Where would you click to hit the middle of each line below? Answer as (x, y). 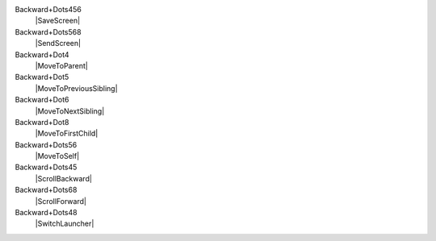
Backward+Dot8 (42, 122)
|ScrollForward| (61, 201)
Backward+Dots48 (46, 213)
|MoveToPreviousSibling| (76, 88)
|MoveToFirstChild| (67, 134)
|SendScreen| (58, 44)
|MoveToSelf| (57, 156)
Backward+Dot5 (42, 77)
